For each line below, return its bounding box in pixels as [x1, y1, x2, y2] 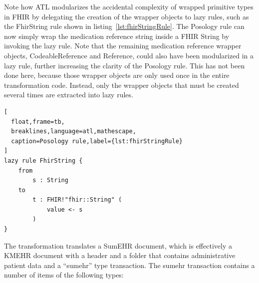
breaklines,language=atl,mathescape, [11, 128, 136, 135]
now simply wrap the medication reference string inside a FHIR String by [4, 30, 230, 41]
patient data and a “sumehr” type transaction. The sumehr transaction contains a [4, 260, 255, 270]
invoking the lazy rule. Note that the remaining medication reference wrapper [4, 40, 242, 51]
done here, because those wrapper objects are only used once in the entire [4, 70, 230, 80]
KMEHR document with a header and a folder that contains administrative [4, 250, 236, 261]
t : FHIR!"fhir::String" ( [32, 196, 122, 204]
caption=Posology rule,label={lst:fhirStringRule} [11, 137, 183, 145]
